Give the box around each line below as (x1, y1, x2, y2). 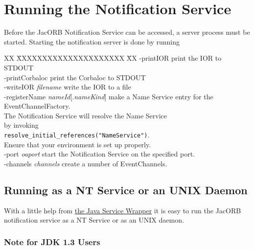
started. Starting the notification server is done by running (4, 36, 180, 46)
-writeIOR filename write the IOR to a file (4, 82, 131, 92)
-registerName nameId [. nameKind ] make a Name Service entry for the (4, 91, 213, 101)
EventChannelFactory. (4, 101, 70, 111)
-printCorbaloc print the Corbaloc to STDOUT (4, 72, 146, 82)
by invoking (4, 120, 39, 130)
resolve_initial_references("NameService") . (4, 130, 150, 140)
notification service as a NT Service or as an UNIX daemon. (4, 215, 184, 225)
